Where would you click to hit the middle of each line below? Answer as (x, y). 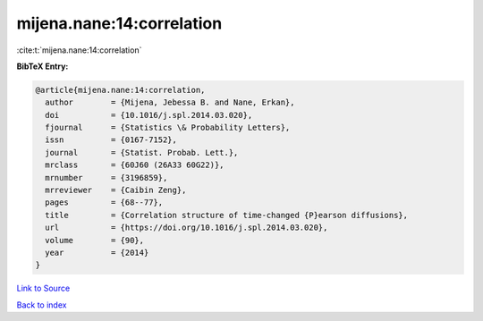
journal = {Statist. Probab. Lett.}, (142, 152)
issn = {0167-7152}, (111, 140)
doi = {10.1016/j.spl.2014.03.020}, (149, 115)
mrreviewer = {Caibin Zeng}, (116, 190)
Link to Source (43, 288)
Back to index (42, 305)
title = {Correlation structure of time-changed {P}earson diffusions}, (227, 215)
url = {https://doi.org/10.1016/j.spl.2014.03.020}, (186, 228)
